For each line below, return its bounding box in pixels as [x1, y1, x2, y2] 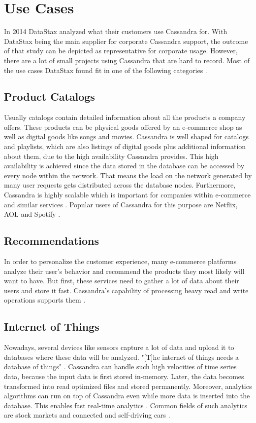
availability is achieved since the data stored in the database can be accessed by [4, 160, 245, 171]
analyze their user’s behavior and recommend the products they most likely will [4, 266, 245, 276]
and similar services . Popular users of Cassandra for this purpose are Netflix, [4, 199, 238, 209]
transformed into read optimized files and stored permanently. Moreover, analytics [4, 381, 252, 391]
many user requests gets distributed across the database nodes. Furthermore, [4, 180, 236, 190]
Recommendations [4, 233, 99, 248]
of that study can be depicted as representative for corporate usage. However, [4, 45, 238, 56]
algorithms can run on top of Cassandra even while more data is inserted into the [4, 390, 250, 401]
